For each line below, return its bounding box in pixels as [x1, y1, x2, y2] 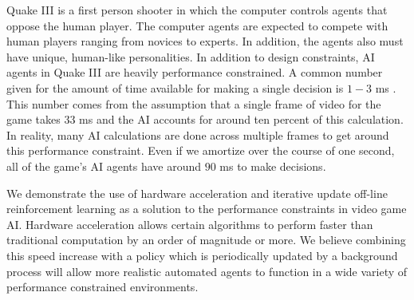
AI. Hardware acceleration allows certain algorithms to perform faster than [6, 215, 373, 232]
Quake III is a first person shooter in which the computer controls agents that [6, 2, 388, 18]
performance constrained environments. [6, 278, 199, 295]
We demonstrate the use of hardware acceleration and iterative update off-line [6, 184, 388, 201]
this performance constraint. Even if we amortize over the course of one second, [6, 142, 395, 159]
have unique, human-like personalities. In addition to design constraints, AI [6, 48, 375, 65]
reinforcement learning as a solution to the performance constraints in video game [6, 200, 407, 217]
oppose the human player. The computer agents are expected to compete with [6, 17, 388, 34]
